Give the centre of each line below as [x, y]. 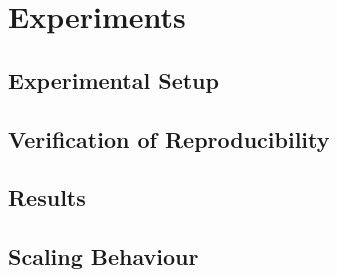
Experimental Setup [113, 79]
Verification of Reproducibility [169, 138]
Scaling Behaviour [103, 256]
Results [47, 197]
